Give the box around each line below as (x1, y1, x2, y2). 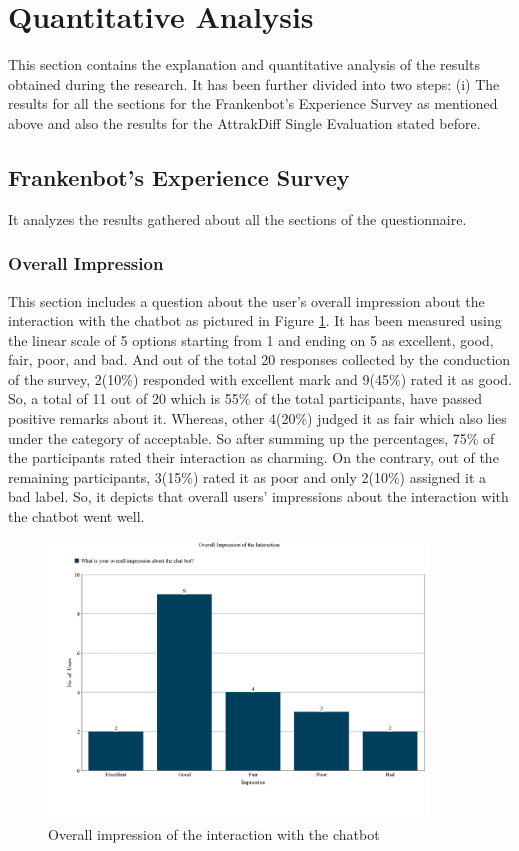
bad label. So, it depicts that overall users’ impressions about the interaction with (8, 486, 509, 507)
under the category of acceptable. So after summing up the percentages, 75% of (8, 427, 495, 448)
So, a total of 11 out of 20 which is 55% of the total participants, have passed (8, 388, 482, 409)
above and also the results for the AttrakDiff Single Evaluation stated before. (8, 112, 481, 133)
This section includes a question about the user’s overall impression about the (8, 290, 485, 311)
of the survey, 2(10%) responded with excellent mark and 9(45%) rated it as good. (8, 368, 512, 389)
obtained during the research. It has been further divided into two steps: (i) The (8, 73, 500, 94)
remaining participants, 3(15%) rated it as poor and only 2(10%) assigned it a (8, 466, 487, 487)
